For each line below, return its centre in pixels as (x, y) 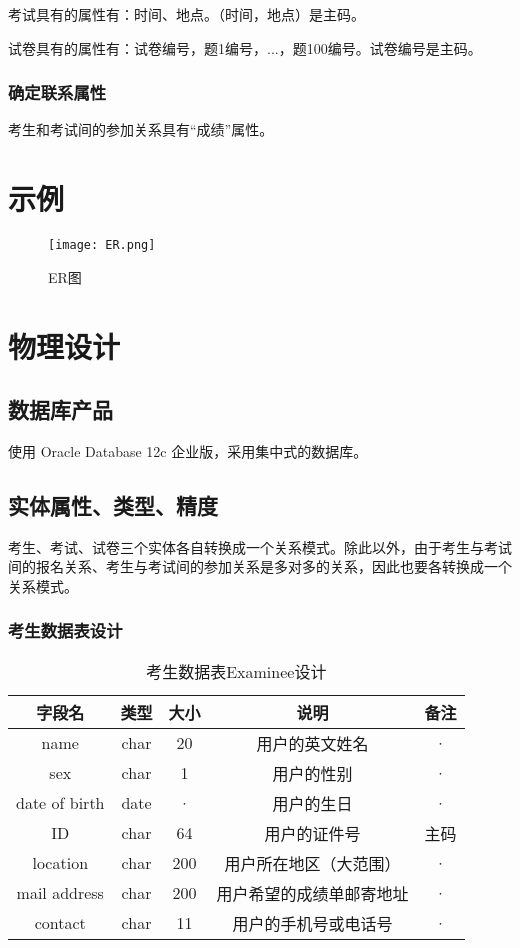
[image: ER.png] (102, 245)
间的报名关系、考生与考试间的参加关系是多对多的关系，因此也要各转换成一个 (260, 566)
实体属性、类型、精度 (113, 504)
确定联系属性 (57, 92)
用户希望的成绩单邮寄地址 (312, 893)
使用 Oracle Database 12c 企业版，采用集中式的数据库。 (188, 450)
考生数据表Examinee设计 (236, 671)
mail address (60, 893)
